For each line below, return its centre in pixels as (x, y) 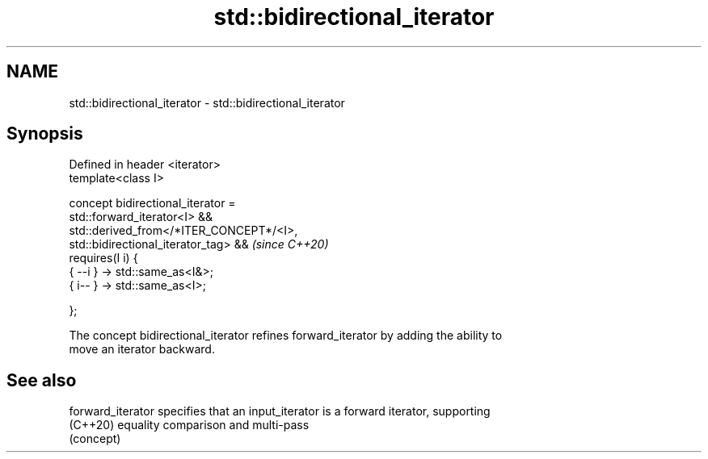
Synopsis (45, 134)
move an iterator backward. (142, 349)
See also (42, 380)
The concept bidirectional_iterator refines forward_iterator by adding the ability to (286, 336)
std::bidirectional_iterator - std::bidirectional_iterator (207, 102)
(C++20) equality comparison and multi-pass (189, 425)
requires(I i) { (103, 258)
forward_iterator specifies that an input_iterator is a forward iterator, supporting (280, 411)
